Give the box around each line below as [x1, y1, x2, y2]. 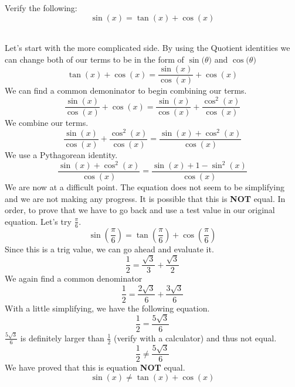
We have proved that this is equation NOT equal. [5, 361, 185, 374]
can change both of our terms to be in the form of [5, 53, 184, 65]
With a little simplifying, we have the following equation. [5, 302, 210, 314]
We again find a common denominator [5, 272, 143, 285]
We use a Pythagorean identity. [5, 148, 118, 160]
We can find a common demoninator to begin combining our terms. [5, 84, 247, 97]
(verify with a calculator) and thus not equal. [113, 331, 277, 344]
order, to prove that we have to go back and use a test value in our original [5, 204, 275, 216]
